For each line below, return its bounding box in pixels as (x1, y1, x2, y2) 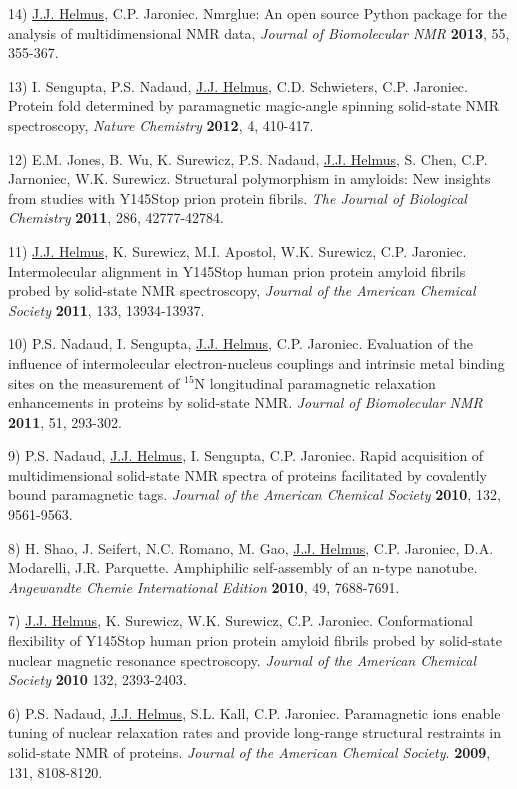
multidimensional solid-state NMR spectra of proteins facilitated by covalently (8, 464, 487, 485)
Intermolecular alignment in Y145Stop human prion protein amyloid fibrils (8, 260, 466, 281)
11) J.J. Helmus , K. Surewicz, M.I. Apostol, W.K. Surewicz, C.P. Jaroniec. (8, 240, 467, 261)
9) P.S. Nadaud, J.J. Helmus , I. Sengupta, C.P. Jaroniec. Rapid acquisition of (8, 445, 484, 466)
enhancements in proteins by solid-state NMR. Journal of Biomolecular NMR (8, 392, 483, 413)
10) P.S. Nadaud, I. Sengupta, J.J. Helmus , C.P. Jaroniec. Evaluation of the (8, 333, 473, 354)
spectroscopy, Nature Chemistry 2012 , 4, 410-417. (8, 114, 314, 135)
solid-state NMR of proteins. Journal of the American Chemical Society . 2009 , (8, 742, 491, 762)
